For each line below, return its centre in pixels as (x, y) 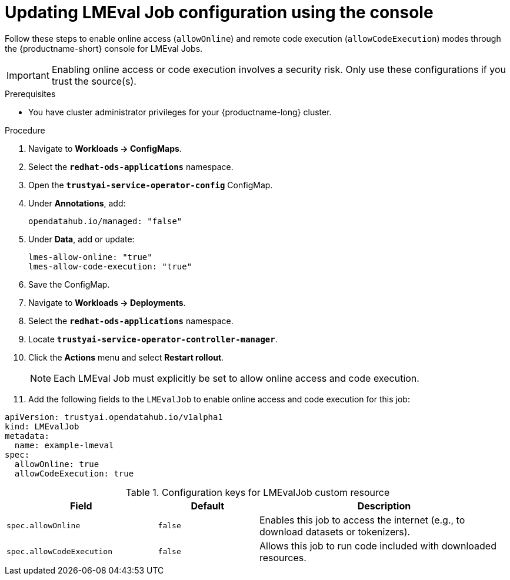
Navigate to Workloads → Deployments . (107, 302)
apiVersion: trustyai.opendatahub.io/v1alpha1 (114, 417)
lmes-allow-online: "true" (90, 257)
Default (208, 506)
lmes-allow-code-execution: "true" (110, 266)
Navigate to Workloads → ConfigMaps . (105, 148)
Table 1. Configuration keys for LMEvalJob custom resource (258, 492)
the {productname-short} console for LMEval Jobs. (104, 48)
